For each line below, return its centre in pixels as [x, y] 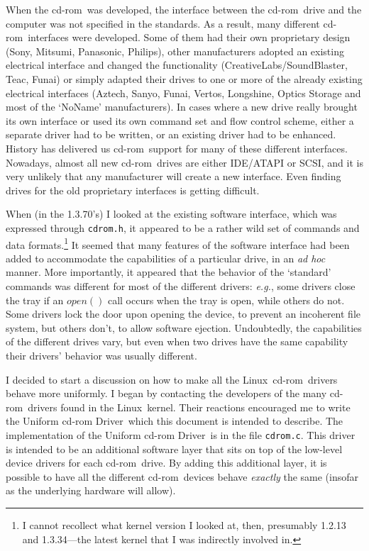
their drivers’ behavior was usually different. [101, 355]
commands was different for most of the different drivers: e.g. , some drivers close [181, 286]
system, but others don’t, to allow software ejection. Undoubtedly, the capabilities [184, 327]
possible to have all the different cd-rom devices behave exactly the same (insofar [182, 476]
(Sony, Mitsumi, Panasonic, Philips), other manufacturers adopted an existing [175, 51]
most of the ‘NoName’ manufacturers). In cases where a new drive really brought [182, 107]
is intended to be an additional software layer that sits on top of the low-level [174, 449]
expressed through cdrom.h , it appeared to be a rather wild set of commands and [183, 227]
